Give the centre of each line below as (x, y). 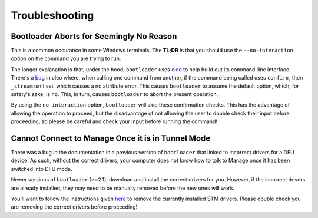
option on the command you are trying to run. (66, 58)
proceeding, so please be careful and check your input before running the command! (114, 121)
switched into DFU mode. (42, 169)
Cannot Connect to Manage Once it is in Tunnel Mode (111, 138)
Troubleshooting (52, 15)
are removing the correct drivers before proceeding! (74, 207)
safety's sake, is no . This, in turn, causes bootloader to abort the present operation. (115, 94)
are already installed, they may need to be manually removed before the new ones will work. (123, 188)
